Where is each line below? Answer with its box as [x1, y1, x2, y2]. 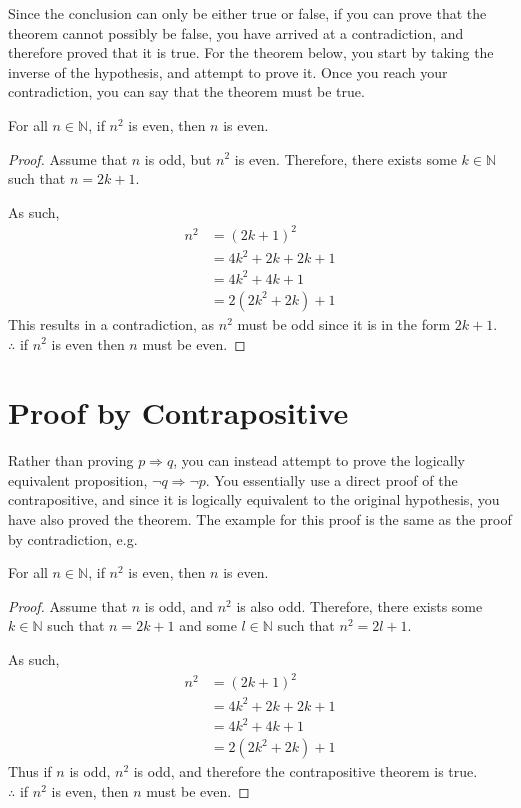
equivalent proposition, [8, 469, 148, 490]
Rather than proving [8, 450, 134, 471]
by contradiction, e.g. [8, 528, 138, 549]
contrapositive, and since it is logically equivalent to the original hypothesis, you [8, 489, 500, 510]
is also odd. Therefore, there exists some [236, 595, 483, 616]
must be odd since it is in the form [237, 313, 451, 334]
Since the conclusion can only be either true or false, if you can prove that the [8, 3, 487, 23]
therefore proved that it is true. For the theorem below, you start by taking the [8, 42, 494, 63]
